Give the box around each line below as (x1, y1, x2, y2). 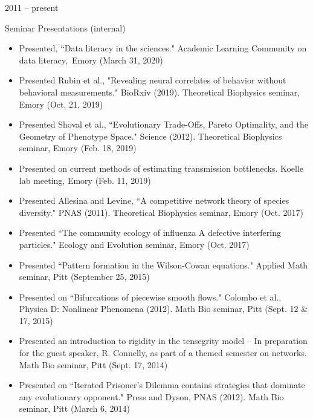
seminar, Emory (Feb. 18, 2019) (19, 141, 137, 154)
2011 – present (5, 1, 59, 13)
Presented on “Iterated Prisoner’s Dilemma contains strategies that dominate (19, 378, 305, 391)
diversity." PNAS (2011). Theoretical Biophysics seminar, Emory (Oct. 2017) (19, 206, 304, 218)
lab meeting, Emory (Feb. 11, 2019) (19, 174, 151, 186)
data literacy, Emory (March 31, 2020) (19, 53, 163, 66)
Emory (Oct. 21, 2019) (19, 97, 103, 110)
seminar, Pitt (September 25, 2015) (19, 270, 150, 283)
